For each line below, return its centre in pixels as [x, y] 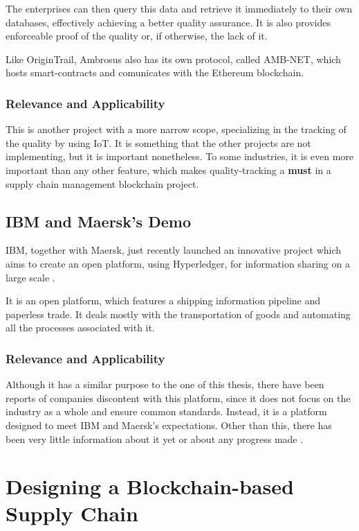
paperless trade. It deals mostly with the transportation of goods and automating [178, 314]
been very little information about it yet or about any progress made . [155, 438]
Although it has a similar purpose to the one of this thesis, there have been [165, 384]
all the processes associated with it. [80, 328]
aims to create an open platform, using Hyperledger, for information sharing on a [178, 263]
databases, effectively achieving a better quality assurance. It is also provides [168, 22]
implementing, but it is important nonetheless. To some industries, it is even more [180, 156]
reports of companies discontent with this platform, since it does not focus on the [178, 398]
